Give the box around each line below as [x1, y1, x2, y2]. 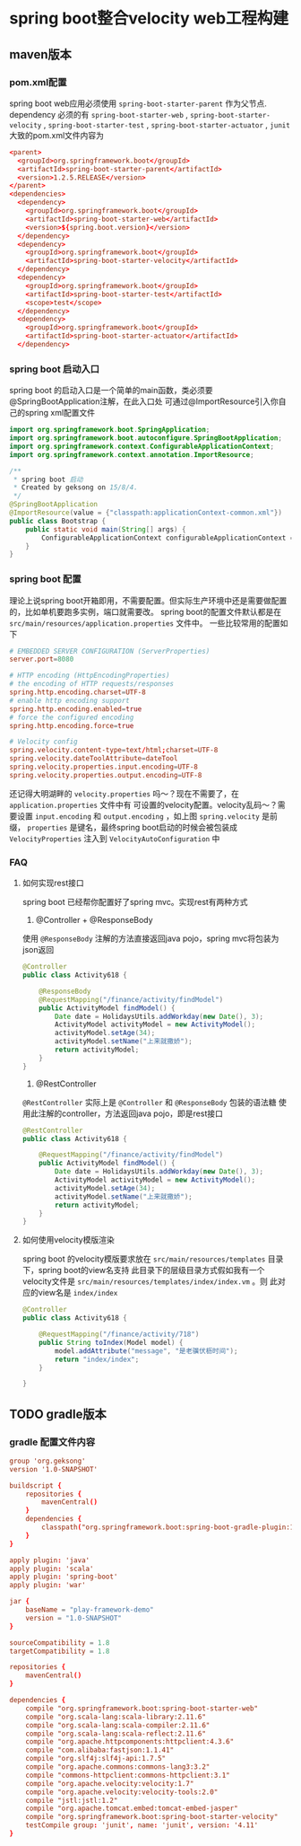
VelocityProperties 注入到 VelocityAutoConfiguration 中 [9, 832, 220, 844]
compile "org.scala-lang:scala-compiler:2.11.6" [25, 1720, 211, 1729]
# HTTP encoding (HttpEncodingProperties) [9, 671, 170, 681]
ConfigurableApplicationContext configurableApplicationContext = [41, 533, 295, 542]
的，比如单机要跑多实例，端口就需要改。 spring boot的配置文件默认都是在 [9, 606, 282, 617]
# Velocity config [9, 737, 78, 746]
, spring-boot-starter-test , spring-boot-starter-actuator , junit [43, 119, 291, 130]
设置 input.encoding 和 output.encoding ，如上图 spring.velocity [16, 810, 260, 822]
